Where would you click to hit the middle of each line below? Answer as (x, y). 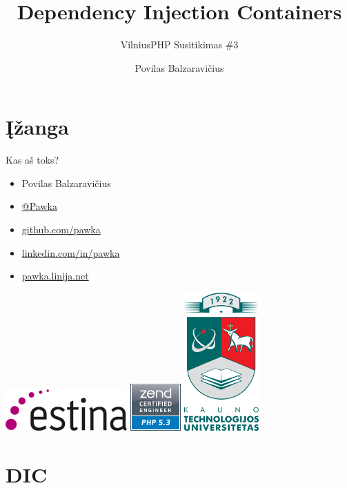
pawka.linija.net (55, 276)
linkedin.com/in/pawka (71, 252)
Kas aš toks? (32, 160)
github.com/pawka (61, 230)
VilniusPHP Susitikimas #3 (179, 45)
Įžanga (37, 127)
